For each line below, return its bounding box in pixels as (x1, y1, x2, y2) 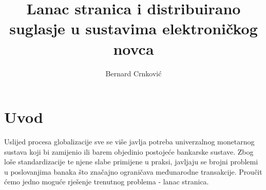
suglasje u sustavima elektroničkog (9, 18, 258, 39)
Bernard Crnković (105, 68, 162, 78)
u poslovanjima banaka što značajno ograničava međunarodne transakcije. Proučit (4, 166, 262, 177)
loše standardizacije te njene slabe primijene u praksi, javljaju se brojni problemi (4, 156, 258, 167)
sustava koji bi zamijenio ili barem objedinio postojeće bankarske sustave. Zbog (4, 146, 254, 157)
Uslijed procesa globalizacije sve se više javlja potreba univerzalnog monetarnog (4, 136, 255, 147)
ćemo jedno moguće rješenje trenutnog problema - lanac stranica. (4, 176, 209, 187)
